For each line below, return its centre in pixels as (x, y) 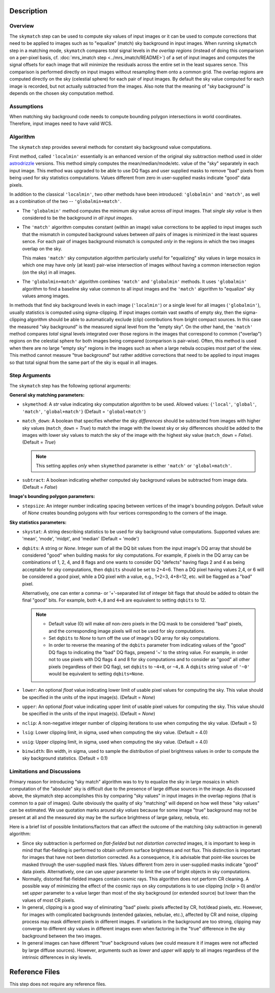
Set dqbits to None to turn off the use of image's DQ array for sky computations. (134, 638)
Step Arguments (30, 376)
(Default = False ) (40, 487)
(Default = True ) (39, 442)
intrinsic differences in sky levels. (57, 957)
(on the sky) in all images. (49, 272)
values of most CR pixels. (49, 900)
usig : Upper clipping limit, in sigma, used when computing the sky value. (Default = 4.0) (115, 742)
